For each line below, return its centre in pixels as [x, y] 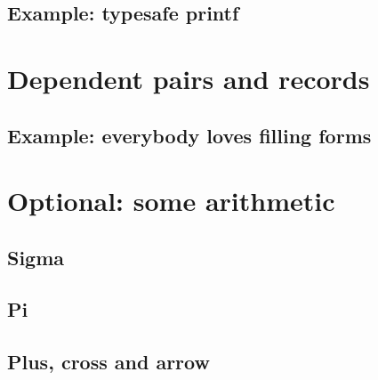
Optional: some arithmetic [171, 201]
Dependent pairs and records [189, 78]
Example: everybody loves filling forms [189, 135]
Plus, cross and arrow [109, 362]
